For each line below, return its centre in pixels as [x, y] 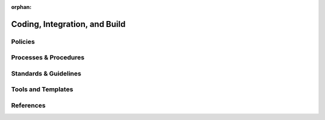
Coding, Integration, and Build [68, 24]
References [28, 106]
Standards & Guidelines [46, 73]
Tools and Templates [42, 89]
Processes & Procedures [48, 58]
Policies [23, 41]
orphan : [21, 7]
